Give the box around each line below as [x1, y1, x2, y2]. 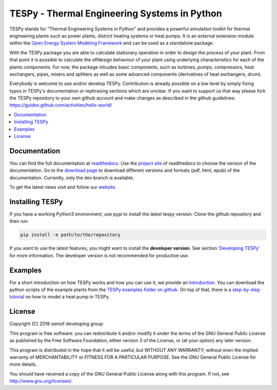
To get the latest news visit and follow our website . [9, 184, 117, 190]
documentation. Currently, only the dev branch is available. [9, 174, 134, 181]
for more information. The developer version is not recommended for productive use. [9, 252, 189, 258]
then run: [9, 218, 29, 224]
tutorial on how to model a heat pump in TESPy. [9, 294, 110, 300]
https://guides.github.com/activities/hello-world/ [9, 102, 112, 108]
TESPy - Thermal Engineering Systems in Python [9, 8, 223, 19]
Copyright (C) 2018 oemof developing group [9, 321, 103, 327]
